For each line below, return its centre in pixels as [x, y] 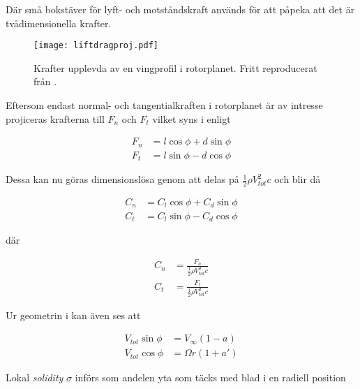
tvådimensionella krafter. [59, 23]
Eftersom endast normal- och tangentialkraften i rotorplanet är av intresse [164, 105]
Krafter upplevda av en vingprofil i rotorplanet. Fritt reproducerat [175, 67]
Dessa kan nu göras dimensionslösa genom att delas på [122, 179]
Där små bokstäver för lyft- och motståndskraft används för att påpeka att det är [180, 9]
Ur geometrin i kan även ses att [73, 315]
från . [45, 81]
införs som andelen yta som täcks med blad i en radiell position [210, 377]
